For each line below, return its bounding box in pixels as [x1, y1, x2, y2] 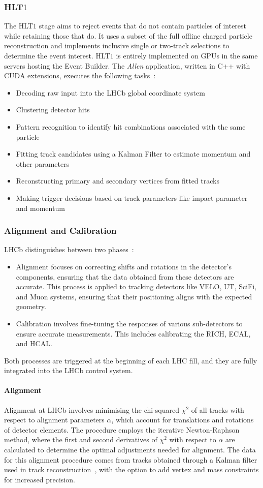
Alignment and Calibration [4, 224, 117, 237]
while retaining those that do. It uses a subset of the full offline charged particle [4, 30, 252, 41]
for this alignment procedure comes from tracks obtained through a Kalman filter [4, 454, 257, 465]
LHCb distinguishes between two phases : [4, 244, 134, 255]
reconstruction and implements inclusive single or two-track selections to [4, 40, 229, 51]
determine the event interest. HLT [4, 50, 110, 60]
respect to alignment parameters [4, 414, 105, 425]
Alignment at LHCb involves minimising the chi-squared [4, 404, 180, 415]
